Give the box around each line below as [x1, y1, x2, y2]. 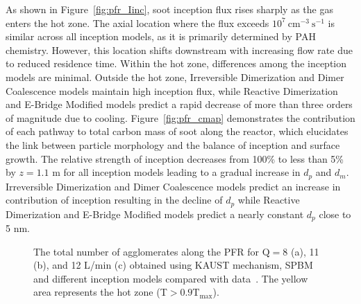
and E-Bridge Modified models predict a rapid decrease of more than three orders [6, 97, 353, 111]
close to [319, 206, 351, 221]
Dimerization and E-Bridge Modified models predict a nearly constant [6, 206, 304, 221]
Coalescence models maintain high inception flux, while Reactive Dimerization [6, 83, 338, 98]
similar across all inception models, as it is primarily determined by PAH [6, 29, 316, 44]
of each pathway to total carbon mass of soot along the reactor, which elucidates [6, 124, 349, 138]
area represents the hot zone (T [33, 285, 167, 299]
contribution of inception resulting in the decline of [6, 193, 223, 207]
